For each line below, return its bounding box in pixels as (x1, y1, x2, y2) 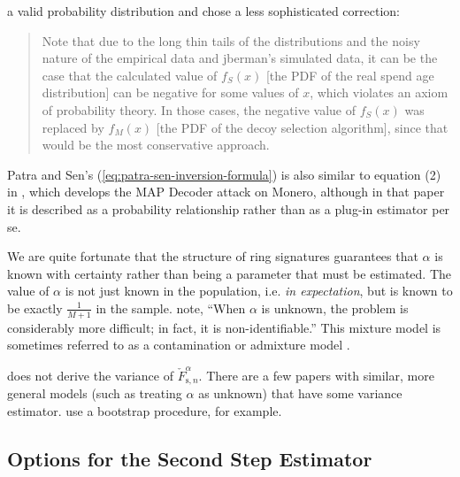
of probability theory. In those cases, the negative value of (42, 100, 356, 119)
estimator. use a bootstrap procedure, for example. (7, 401, 282, 419)
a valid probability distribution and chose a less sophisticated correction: (7, 2, 400, 19)
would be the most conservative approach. (42, 135, 270, 154)
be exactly (7, 298, 63, 317)
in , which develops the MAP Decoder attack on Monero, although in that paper (7, 182, 445, 201)
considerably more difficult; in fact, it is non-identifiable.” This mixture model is (7, 318, 441, 336)
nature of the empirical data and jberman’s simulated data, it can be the (42, 49, 438, 67)
